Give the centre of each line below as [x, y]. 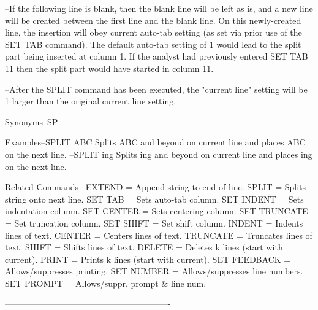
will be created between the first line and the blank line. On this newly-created [153, 20]
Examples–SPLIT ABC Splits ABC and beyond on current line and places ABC [155, 142]
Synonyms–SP [32, 121]
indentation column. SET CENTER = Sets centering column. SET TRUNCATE [157, 211]
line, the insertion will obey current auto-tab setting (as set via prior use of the [153, 32]
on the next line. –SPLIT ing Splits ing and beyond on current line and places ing [159, 154]
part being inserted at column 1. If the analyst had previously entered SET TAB [157, 56]
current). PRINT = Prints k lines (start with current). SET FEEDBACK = [148, 259]
